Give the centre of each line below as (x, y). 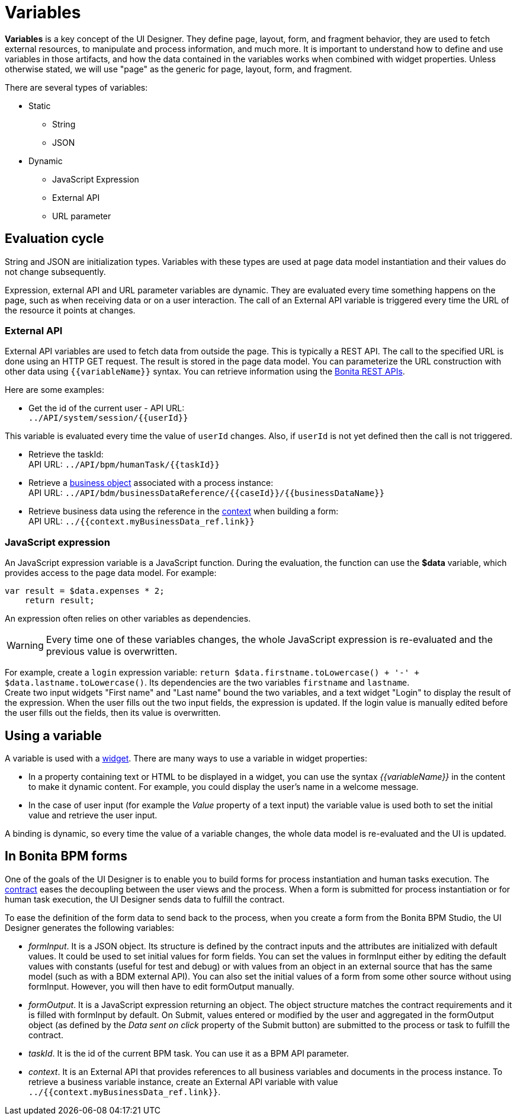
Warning (25, 646)
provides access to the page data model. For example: (111, 573)
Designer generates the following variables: (90, 927)
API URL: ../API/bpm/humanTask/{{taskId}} (124, 465)
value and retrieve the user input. (93, 815)
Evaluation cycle (54, 239)
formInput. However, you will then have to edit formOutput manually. (161, 986)
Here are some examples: (55, 390)
